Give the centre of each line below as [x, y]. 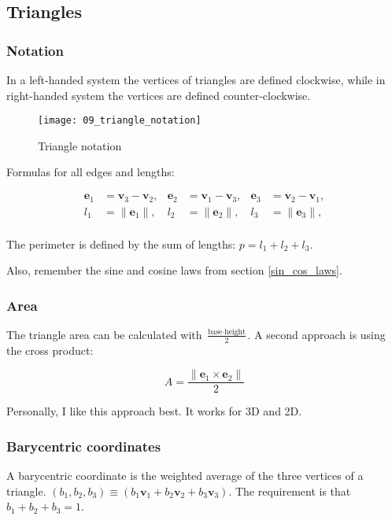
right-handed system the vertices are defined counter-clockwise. [159, 95]
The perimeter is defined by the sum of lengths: [121, 243]
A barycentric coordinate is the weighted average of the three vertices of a [185, 476]
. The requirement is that [290, 490]
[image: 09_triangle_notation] [120, 121]
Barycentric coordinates [84, 446]
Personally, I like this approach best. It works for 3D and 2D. [154, 411]
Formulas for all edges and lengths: [91, 172]
